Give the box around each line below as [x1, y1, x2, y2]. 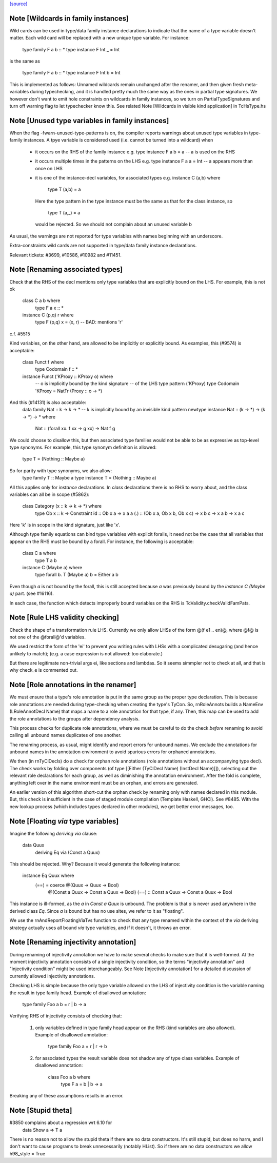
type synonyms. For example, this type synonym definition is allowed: [9, 444, 156, 450]
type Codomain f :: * [35, 366, 78, 372]
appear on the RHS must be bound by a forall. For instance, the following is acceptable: [9, 538, 194, 545]
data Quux [22, 842, 45, 848]
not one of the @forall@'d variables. [9, 634, 86, 640]
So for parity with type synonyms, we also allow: [9, 467, 112, 474]
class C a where [22, 550, 56, 556]
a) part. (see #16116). [9, 590, 54, 597]
